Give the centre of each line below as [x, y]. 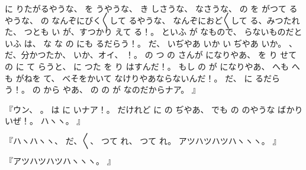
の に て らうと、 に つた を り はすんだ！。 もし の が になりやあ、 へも [147, 66]
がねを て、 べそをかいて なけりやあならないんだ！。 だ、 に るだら [148, 78]
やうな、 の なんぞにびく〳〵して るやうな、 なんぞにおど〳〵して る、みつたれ [152, 20]
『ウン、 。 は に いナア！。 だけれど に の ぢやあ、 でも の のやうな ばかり [154, 109]
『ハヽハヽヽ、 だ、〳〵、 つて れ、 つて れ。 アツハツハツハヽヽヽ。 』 [143, 140]
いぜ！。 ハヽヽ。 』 [45, 121]
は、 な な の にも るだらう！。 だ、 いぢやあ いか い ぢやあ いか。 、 [160, 43]
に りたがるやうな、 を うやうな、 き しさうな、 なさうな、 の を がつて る [151, 8]
